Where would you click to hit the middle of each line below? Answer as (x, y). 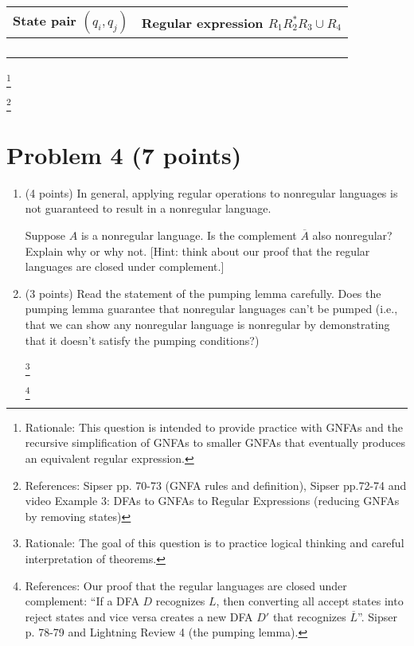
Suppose (45, 235)
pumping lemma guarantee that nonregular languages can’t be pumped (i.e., (211, 309)
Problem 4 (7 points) (124, 154)
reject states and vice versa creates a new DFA (139, 616)
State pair (45, 20)
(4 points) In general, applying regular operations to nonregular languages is (211, 192)
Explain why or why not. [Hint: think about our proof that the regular (197, 251)
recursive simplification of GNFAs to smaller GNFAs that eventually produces (215, 442)
